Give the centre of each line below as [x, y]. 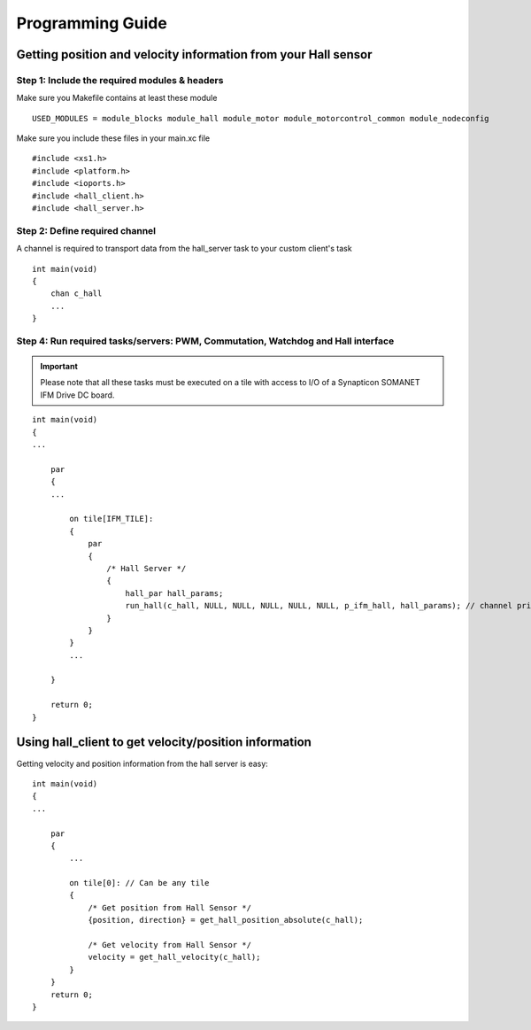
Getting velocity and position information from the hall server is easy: [142, 763]
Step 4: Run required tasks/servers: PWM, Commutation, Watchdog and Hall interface [205, 341]
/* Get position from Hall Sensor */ [170, 907]
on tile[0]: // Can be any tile [139, 883]
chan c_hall [76, 294]
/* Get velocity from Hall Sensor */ [170, 945]
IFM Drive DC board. [77, 395]
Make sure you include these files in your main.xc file [113, 138]
